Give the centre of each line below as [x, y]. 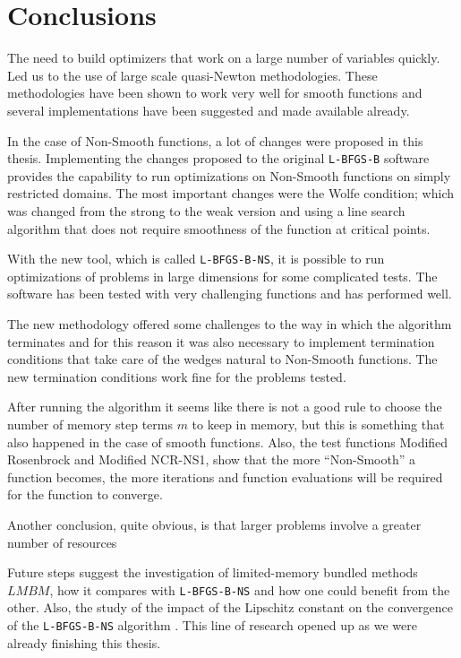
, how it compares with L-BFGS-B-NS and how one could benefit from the [250, 589]
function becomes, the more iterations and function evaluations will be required [225, 476]
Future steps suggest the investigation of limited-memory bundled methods [213, 572]
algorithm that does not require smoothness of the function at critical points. [219, 228]
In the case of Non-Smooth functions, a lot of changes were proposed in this [215, 140]
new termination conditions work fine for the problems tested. [177, 376]
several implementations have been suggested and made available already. [209, 110]
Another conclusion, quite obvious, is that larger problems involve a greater [214, 524]
